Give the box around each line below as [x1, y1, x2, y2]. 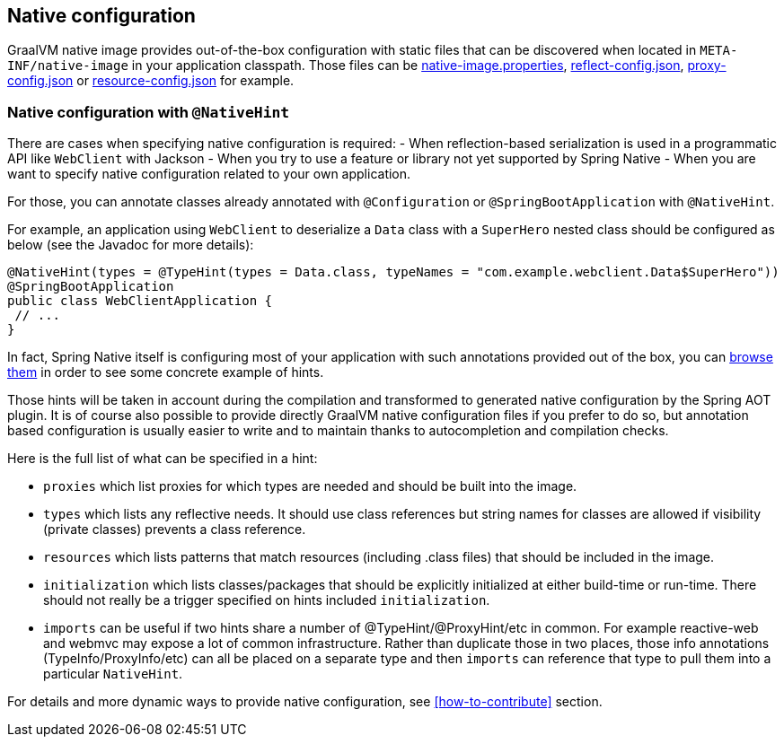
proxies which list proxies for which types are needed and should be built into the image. [43, 478, 577, 495]
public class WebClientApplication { [7, 293, 273, 309]
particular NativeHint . [43, 666, 183, 682]
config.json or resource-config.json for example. [7, 73, 295, 89]
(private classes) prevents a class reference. [43, 521, 306, 538]
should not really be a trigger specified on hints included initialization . [43, 592, 490, 608]
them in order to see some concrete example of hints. [7, 364, 324, 381]
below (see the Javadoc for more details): [7, 237, 254, 253]
